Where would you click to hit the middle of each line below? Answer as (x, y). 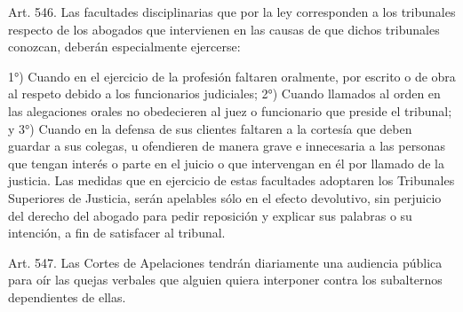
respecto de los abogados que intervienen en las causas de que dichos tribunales (224, 29)
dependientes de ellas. (67, 296)
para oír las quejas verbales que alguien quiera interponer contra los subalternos (225, 280)
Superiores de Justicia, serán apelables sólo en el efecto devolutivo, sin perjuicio (225, 197)
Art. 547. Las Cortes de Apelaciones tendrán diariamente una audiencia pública (225, 262)
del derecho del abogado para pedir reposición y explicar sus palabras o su (210, 215)
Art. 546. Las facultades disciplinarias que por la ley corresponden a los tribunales (232, 12)
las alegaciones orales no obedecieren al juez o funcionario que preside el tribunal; (230, 110)
